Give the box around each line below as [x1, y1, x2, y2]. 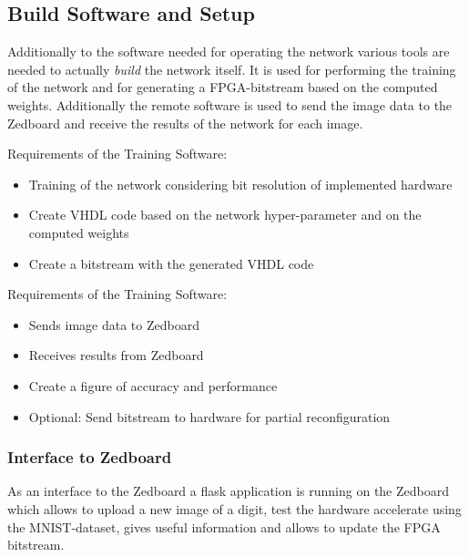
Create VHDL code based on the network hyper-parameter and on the [28, 205, 422, 224]
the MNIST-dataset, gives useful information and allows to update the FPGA [7, 517, 441, 536]
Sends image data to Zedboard [28, 315, 199, 334]
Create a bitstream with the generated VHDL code [28, 253, 314, 273]
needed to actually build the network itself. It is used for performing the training [7, 59, 456, 78]
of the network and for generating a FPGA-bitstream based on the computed [7, 77, 438, 97]
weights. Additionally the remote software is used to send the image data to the [7, 95, 453, 114]
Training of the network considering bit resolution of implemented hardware [28, 174, 453, 193]
